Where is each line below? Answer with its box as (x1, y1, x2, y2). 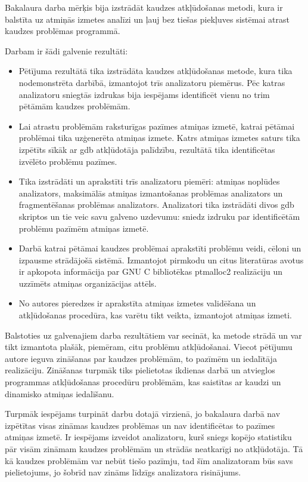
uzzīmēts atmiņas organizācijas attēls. (18, 277, 157, 289)
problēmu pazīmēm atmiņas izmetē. (18, 222, 149, 234)
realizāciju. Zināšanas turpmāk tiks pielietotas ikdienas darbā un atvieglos (5, 364, 275, 376)
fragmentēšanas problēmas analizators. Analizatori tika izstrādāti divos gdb (18, 198, 294, 211)
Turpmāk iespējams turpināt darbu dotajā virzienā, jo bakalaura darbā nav (5, 407, 281, 420)
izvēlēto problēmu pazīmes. (18, 155, 117, 167)
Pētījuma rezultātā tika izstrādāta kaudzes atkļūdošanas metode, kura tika (18, 65, 293, 77)
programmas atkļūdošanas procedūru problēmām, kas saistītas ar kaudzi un (5, 376, 281, 388)
